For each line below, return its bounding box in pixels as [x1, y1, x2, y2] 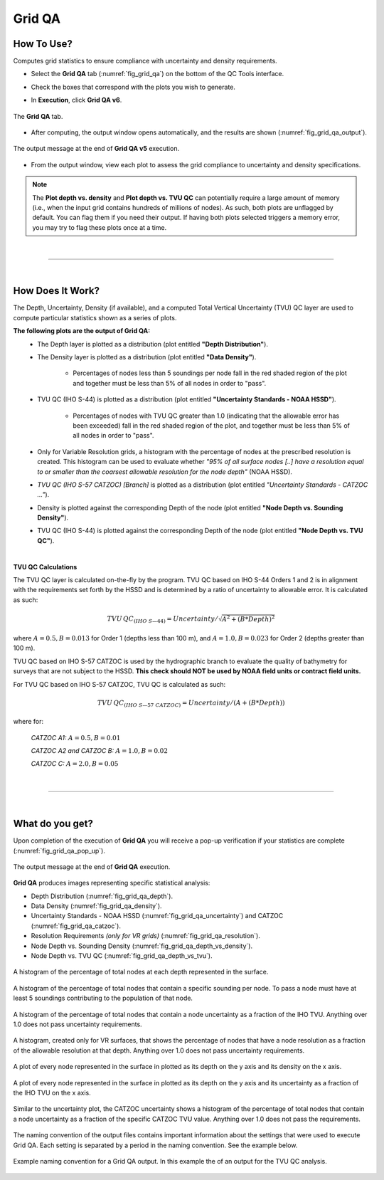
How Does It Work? [13, 285, 100, 297]
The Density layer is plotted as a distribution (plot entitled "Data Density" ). [37, 353, 257, 361]
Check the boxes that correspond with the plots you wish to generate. [31, 83, 236, 91]
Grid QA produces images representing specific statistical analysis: [13, 879, 210, 887]
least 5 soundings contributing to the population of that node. [13, 994, 193, 1003]
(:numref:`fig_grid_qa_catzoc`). [31, 922, 121, 930]
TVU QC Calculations [13, 562, 78, 571]
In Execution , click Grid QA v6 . [31, 96, 122, 105]
